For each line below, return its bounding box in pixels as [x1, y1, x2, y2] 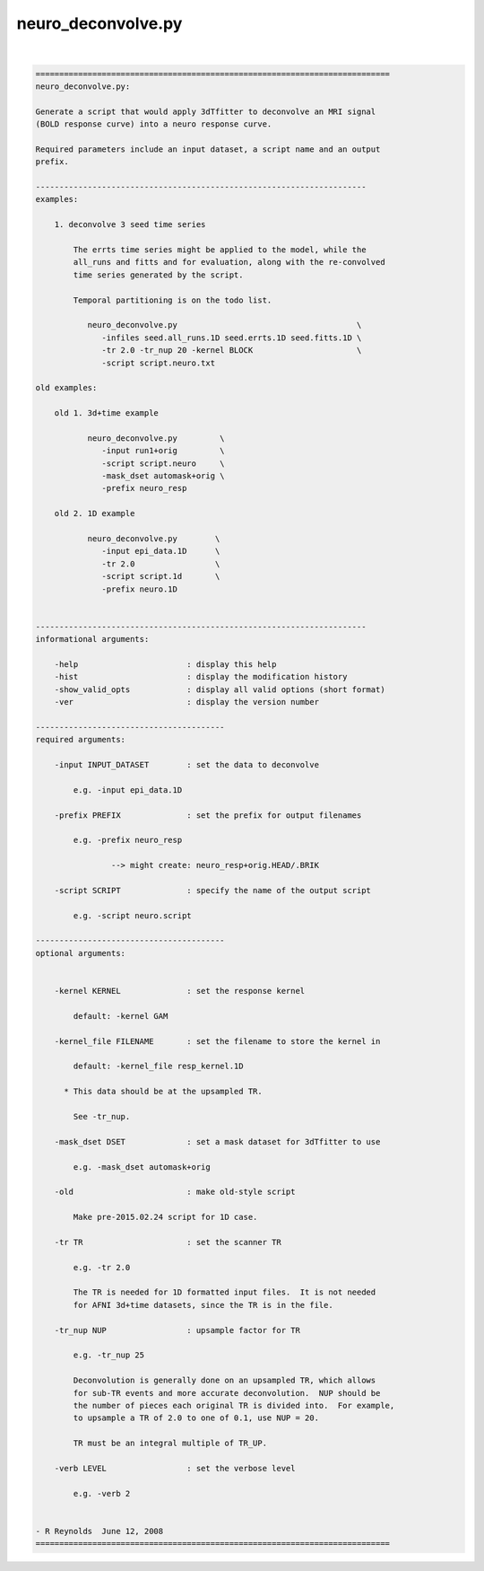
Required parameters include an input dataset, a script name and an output [35, 144, 381, 154]
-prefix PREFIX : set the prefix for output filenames [54, 810, 362, 821]
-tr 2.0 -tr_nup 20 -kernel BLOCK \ [101, 346, 362, 355]
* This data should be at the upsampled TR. [64, 1086, 264, 1097]
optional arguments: [35, 948, 125, 958]
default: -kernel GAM [73, 1011, 169, 1021]
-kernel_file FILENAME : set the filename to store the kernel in [54, 1036, 381, 1046]
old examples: [35, 382, 98, 393]
